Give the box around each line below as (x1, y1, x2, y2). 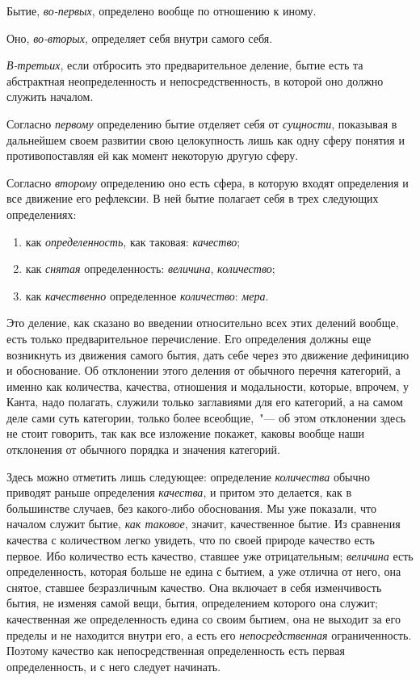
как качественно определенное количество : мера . (25, 287, 269, 304)
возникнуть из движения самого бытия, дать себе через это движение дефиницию (6, 346, 409, 363)
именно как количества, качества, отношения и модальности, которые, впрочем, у (6, 377, 409, 394)
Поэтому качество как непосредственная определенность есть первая (6, 642, 345, 659)
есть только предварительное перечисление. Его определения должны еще (6, 330, 372, 346)
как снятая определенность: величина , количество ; (25, 260, 275, 277)
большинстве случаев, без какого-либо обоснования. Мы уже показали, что (6, 499, 377, 516)
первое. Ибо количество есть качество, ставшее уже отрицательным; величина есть (6, 547, 414, 564)
